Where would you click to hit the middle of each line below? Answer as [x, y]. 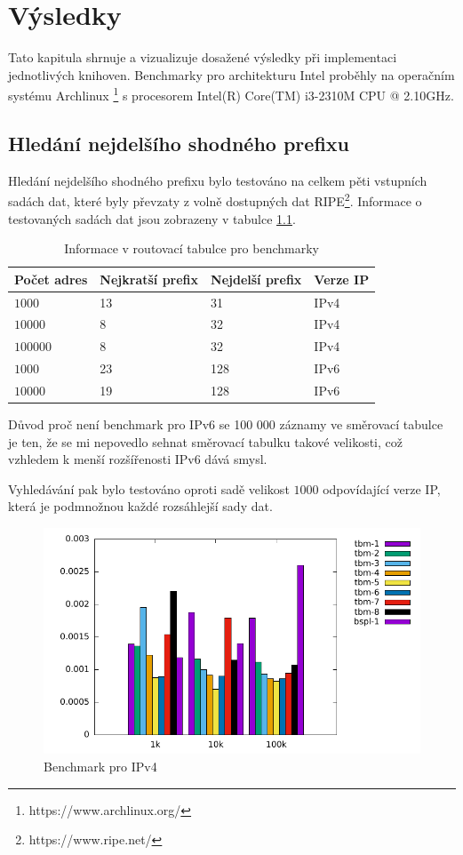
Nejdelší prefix [256, 279]
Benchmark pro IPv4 [100, 767]
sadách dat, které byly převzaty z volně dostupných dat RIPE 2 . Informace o [215, 200]
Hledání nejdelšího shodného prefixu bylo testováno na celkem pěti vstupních [218, 180]
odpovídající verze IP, [382, 488]
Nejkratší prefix [149, 279]
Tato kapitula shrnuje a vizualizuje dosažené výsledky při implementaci [203, 57]
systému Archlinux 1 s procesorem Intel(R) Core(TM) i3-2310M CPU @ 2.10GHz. [231, 94]
